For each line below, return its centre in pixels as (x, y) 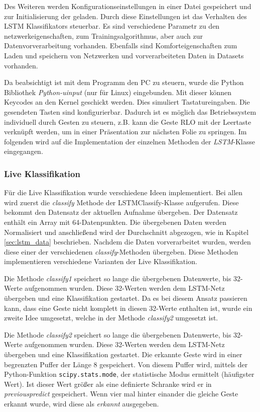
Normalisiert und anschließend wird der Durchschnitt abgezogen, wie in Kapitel (126, 232)
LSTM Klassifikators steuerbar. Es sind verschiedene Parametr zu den (112, 26)
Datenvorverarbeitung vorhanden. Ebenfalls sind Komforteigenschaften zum (121, 46)
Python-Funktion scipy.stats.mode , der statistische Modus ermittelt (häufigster (129, 374)
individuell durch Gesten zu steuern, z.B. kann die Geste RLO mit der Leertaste (128, 121)
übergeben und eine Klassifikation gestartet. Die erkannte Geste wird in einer (123, 354)
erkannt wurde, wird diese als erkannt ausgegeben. (82, 404)
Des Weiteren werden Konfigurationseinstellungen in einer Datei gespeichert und (128, 6)
